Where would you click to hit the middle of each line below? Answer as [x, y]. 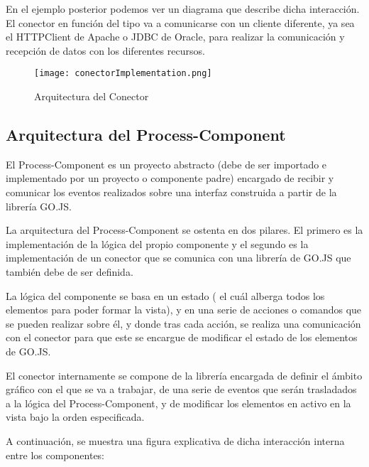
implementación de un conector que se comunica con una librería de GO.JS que [178, 258]
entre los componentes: [55, 455]
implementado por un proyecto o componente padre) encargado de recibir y [170, 178]
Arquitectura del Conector [92, 96]
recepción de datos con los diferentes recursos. [105, 50]
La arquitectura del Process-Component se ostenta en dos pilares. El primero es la [184, 230]
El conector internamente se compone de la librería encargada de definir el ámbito [184, 375]
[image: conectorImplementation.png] [123, 74]
